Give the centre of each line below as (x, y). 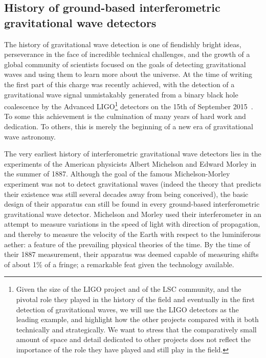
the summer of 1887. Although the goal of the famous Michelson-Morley (117, 174)
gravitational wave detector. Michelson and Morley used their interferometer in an (133, 214)
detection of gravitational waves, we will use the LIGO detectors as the (127, 309)
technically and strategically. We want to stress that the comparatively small (136, 329)
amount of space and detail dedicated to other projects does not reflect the (133, 339)
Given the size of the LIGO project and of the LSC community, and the (129, 289)
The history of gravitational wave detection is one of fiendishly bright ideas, (123, 44)
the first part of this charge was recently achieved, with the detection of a (119, 84)
